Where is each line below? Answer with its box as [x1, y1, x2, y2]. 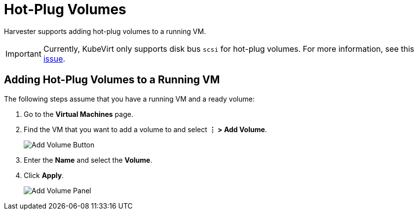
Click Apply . [24, 171, 64, 179]
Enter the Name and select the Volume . [24, 155, 152, 164]
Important [5, 48, 41, 59]
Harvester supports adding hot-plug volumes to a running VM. [4, 27, 206, 36]
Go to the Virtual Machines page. [24, 109, 133, 118]
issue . [43, 53, 66, 64]
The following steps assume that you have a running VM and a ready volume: [4, 94, 255, 103]
